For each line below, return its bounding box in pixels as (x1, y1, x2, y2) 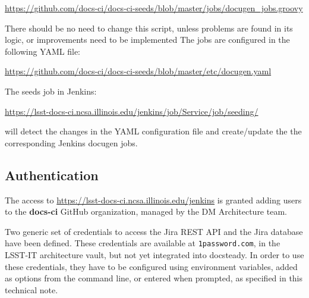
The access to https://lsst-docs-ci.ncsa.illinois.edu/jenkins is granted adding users (5, 193, 302, 206)
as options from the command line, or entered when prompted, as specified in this (5, 272, 303, 284)
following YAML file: (5, 45, 80, 57)
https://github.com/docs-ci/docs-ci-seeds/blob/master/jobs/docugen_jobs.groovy (5, 2, 303, 14)
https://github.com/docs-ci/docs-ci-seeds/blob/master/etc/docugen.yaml (5, 65, 272, 77)
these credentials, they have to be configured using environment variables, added (5, 260, 298, 272)
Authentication (5, 165, 99, 184)
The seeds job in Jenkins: (5, 84, 97, 97)
